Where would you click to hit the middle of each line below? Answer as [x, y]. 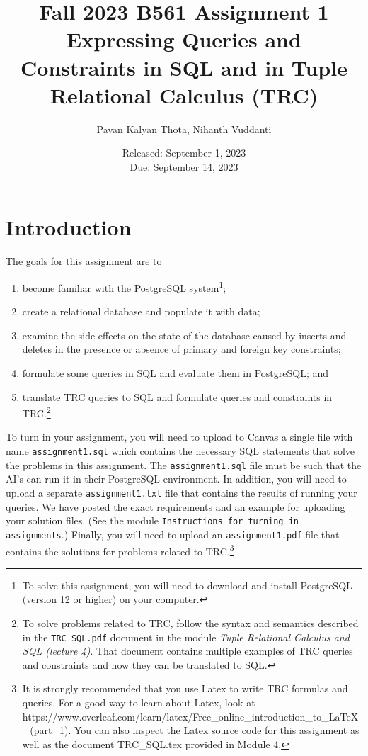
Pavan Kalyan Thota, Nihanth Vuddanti [184, 129]
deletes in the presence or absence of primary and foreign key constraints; [182, 349]
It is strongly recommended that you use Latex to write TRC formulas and [185, 688]
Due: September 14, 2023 [184, 166]
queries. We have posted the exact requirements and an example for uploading [176, 506]
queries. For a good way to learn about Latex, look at [139, 702]
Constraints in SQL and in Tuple [184, 67]
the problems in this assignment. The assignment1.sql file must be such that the [184, 464]
